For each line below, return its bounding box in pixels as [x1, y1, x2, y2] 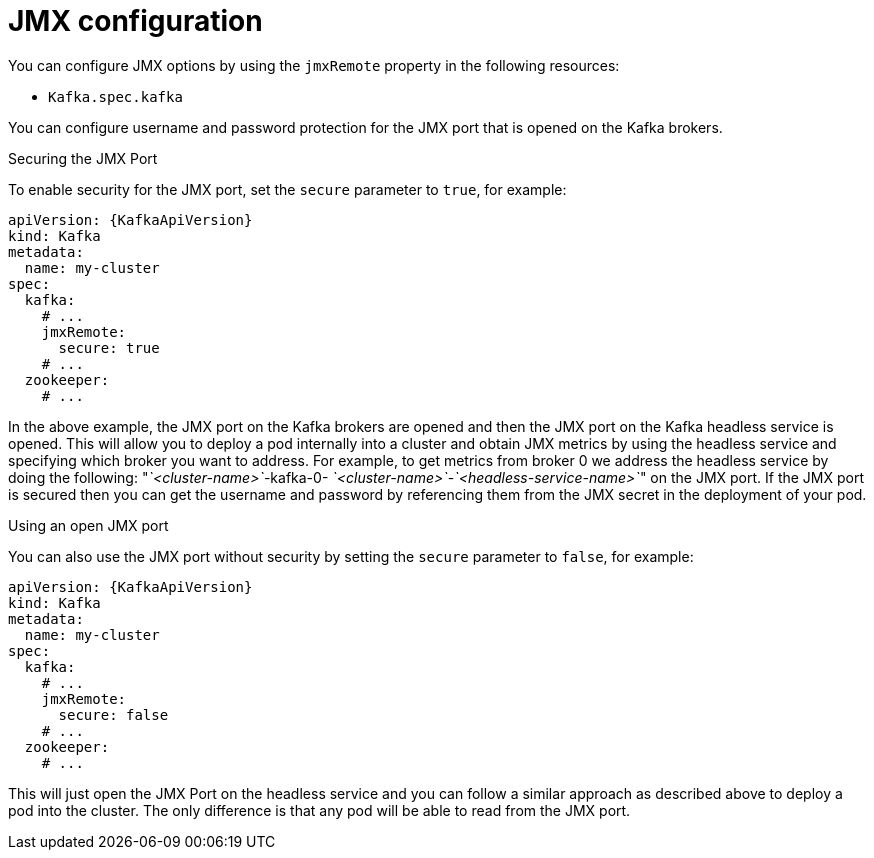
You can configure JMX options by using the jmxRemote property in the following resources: [8, 56, 620, 74]
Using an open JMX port [8, 516, 169, 534]
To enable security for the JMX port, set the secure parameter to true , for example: [8, 180, 567, 198]
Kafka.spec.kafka [48, 88, 183, 105]
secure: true [58, 339, 160, 356]
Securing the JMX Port [8, 149, 158, 167]
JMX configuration [8, 4, 263, 38]
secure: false [58, 706, 169, 723]
